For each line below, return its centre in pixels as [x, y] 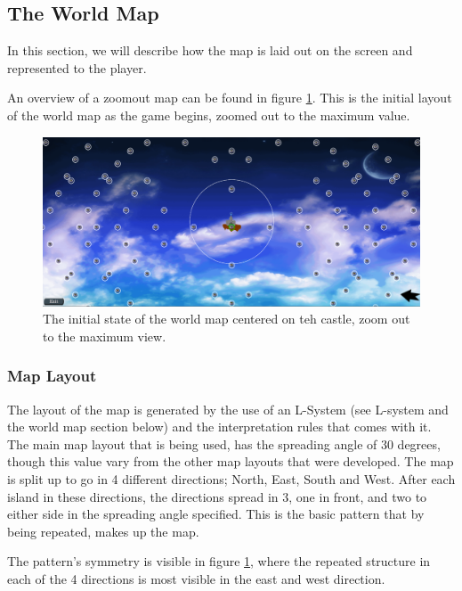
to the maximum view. [105, 336]
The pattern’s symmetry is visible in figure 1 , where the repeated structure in [219, 561]
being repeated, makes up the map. [103, 531]
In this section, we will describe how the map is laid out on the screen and [210, 50]
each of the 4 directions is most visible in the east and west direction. [196, 578]
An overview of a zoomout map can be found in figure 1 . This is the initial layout [230, 98]
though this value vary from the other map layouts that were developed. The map [231, 461]
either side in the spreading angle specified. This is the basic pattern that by [216, 514]
